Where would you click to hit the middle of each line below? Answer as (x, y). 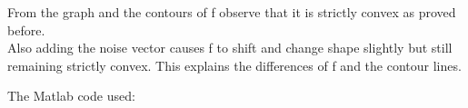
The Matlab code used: (71, 96)
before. (26, 29)
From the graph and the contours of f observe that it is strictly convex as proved (232, 12)
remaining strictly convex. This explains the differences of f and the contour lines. (234, 65)
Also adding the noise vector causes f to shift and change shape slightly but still (230, 48)
